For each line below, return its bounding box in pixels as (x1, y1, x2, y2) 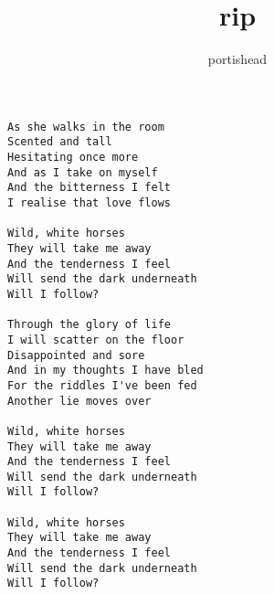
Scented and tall (7, 135, 112, 149)
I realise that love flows (7, 196, 171, 209)
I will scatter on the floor (7, 333, 184, 346)
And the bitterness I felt (7, 181, 171, 195)
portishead (207, 49, 268, 69)
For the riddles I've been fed (7, 378, 197, 392)
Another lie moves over (7, 394, 152, 408)
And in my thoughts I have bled (7, 364, 204, 377)
